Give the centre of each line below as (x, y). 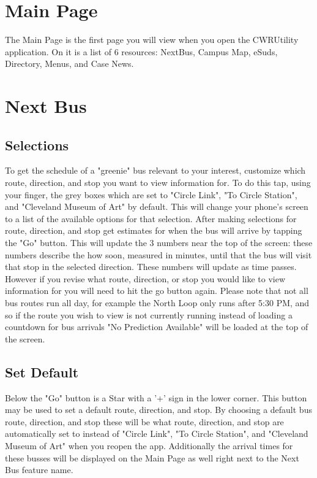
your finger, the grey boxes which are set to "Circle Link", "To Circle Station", (151, 194)
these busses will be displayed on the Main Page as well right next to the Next (152, 457)
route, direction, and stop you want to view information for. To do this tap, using (158, 183)
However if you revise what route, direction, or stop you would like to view (145, 278)
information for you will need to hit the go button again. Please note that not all (157, 291)
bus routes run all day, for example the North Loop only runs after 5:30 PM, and (157, 303)
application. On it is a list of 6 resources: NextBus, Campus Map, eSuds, (141, 51)
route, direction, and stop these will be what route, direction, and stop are (144, 421)
